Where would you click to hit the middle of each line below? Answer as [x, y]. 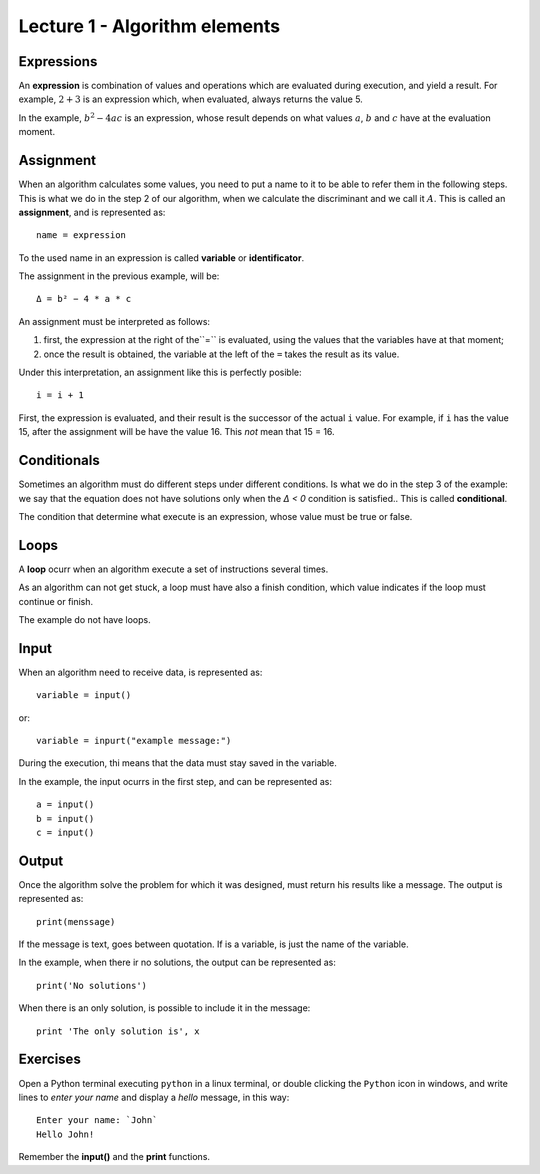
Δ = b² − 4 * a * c [84, 299]
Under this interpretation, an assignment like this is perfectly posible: [160, 372]
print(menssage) [76, 921]
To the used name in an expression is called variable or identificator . [161, 257]
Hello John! [65, 1134]
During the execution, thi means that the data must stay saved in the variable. [177, 763]
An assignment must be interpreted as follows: [114, 321]
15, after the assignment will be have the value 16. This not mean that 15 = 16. [176, 432]
